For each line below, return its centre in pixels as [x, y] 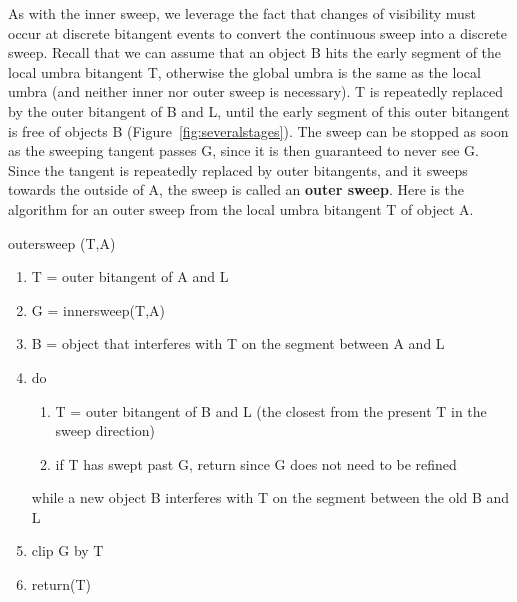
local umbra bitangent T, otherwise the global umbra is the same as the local [244, 71]
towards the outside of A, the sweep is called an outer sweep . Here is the [236, 189]
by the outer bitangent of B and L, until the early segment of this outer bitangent [259, 110]
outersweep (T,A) [62, 242]
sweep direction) [105, 430]
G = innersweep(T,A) [98, 309]
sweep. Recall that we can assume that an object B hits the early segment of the [255, 52]
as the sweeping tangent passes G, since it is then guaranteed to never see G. [243, 150]
